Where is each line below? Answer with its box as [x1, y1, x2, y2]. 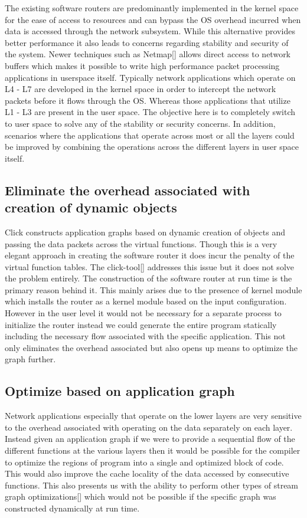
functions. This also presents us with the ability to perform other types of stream [5, 478, 299, 491]
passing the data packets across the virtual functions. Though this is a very [5, 237, 277, 250]
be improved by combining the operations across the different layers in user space [5, 140, 299, 153]
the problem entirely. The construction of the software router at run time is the [5, 272, 292, 284]
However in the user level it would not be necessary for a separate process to [5, 307, 282, 319]
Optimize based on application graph [5, 382, 235, 400]
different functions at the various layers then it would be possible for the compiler [5, 444, 301, 457]
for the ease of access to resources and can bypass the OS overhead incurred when [5, 13, 301, 25]
